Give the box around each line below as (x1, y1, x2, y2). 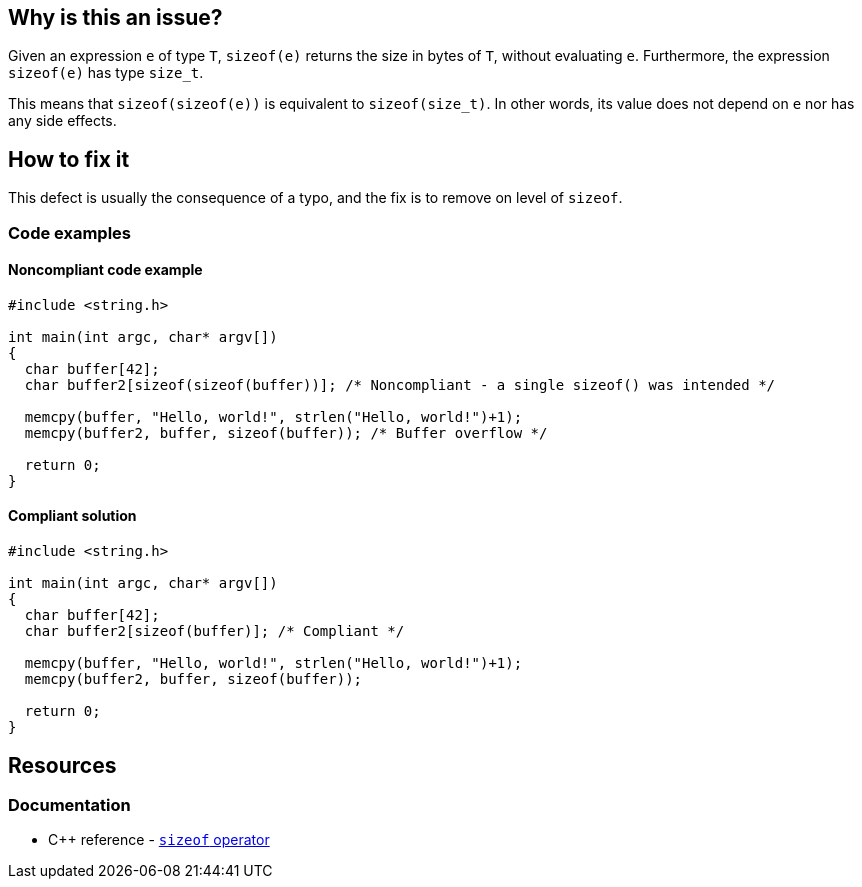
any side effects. (8, 112, 117, 130)
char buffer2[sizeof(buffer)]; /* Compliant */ (24, 623, 405, 640)
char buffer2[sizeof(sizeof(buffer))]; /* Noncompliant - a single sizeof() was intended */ (24, 376, 776, 393)
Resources (8, 752, 117, 778)
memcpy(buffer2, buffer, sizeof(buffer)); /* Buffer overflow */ (24, 424, 548, 441)
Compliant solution (8, 507, 137, 525)
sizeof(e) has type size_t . (8, 64, 204, 82)
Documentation (8, 794, 131, 815)
